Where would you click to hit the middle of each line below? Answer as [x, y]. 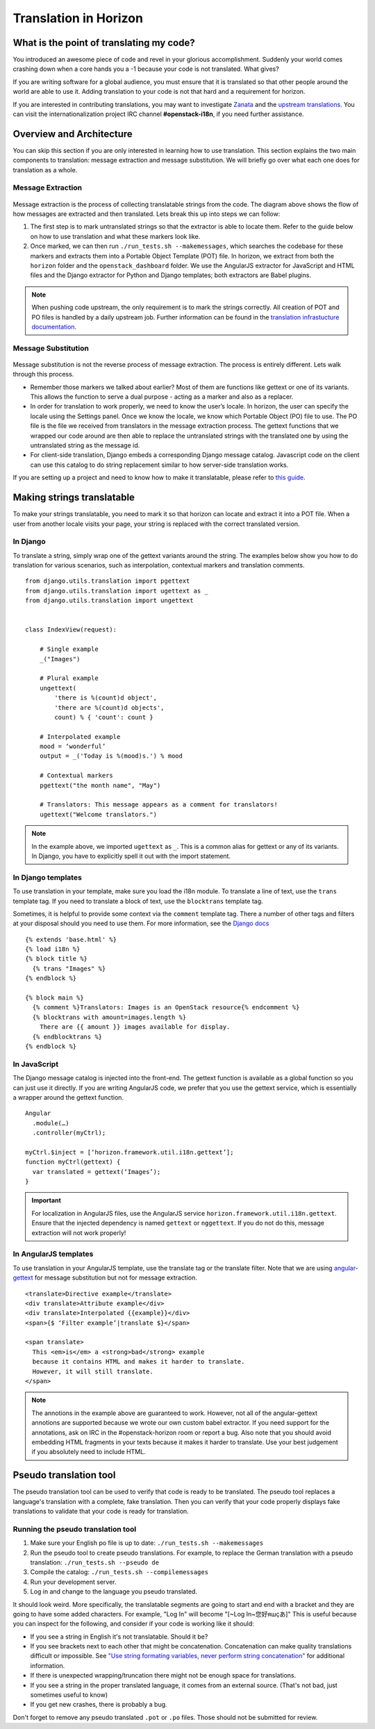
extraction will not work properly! [79, 1232]
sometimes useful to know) [69, 1695]
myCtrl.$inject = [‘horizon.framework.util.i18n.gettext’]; [130, 1152]
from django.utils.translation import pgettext [108, 581]
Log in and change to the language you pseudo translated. [114, 1591]
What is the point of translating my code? [104, 43]
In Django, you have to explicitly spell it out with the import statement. [131, 856]
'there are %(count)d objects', [109, 708]
